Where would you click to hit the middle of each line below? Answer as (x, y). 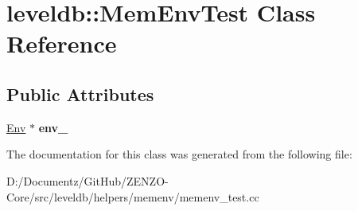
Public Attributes (80, 94)
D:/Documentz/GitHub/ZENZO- (88, 180)
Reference (62, 43)
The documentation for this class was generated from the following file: (179, 154)
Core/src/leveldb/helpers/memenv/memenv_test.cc (133, 196)
